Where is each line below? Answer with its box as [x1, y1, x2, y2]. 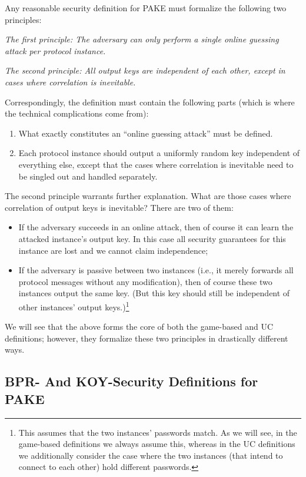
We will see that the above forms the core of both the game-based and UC [5, 320, 274, 333]
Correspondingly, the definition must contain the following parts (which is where [5, 95, 295, 108]
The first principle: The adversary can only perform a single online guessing [5, 33, 279, 45]
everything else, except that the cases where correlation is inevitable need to [18, 158, 294, 170]
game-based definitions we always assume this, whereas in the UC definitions [18, 438, 295, 450]
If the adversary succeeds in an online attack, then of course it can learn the [18, 221, 294, 233]
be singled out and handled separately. [18, 170, 158, 182]
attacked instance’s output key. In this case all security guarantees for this [18, 232, 286, 244]
